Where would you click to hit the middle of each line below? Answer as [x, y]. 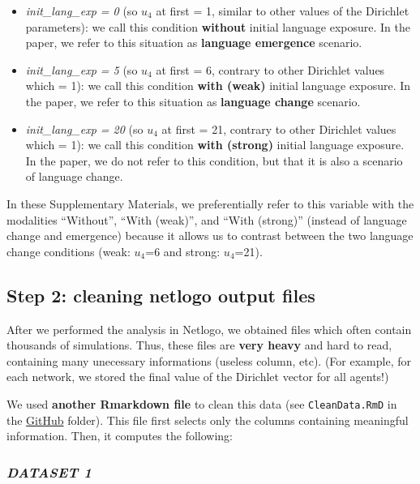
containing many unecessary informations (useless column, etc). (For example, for [209, 360]
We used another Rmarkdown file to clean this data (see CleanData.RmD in [202, 403]
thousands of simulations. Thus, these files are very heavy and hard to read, [199, 345]
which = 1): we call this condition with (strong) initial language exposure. [215, 145]
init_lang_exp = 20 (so [84, 128]
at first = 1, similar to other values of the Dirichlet [283, 11]
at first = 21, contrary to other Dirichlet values [279, 128]
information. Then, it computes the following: [120, 436]
